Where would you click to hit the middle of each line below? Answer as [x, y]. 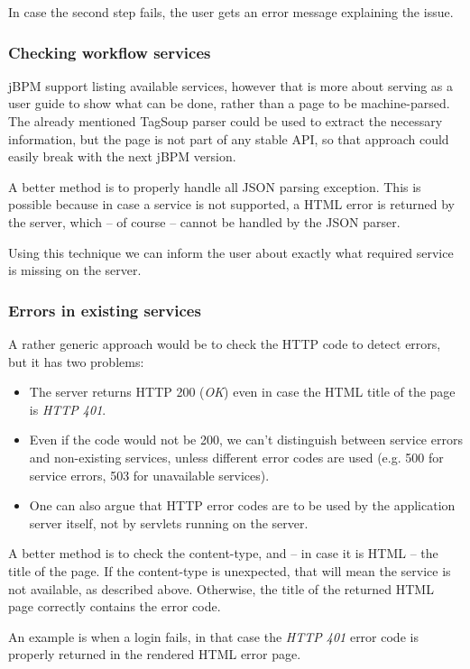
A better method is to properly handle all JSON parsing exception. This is [215, 186]
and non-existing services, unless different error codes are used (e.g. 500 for [236, 457]
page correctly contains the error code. [115, 606]
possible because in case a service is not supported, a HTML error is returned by [231, 204]
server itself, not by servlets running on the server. [169, 522]
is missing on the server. [75, 270]
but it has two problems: [76, 361]
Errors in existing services [105, 310]
